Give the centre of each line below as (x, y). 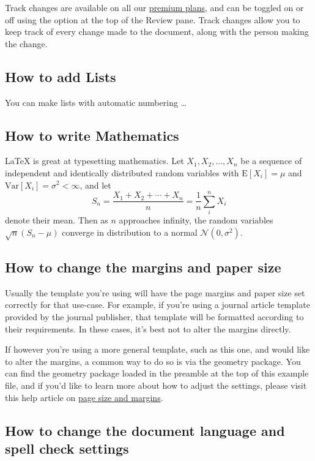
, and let (95, 185)
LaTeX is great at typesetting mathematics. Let (94, 161)
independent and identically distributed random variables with (122, 172)
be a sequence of (271, 161)
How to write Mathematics (92, 135)
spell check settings (67, 448)
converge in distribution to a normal (130, 232)
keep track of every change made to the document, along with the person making (157, 32)
